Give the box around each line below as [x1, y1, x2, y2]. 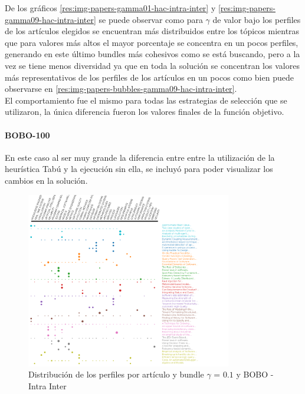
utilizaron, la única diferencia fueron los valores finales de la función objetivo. [5, 105, 284, 118]
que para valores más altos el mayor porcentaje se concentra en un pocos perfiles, [5, 36, 299, 48]
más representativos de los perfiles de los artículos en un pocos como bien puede [5, 71, 294, 83]
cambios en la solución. [5, 174, 88, 186]
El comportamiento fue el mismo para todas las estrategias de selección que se [5, 94, 287, 106]
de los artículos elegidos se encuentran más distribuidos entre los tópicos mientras [5, 25, 300, 37]
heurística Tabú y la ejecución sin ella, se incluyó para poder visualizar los [5, 163, 273, 175]
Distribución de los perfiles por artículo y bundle [28, 368, 204, 380]
